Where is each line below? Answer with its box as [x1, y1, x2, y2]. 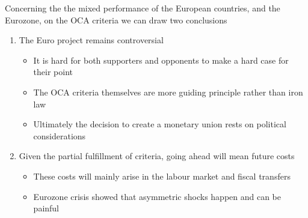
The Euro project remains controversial [19, 34, 164, 46]
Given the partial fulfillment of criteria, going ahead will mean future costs [19, 150, 295, 162]
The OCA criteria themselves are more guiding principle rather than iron [33, 85, 303, 98]
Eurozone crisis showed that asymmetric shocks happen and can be [33, 190, 282, 202]
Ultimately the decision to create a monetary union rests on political [33, 118, 286, 130]
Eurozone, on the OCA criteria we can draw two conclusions [5, 13, 227, 26]
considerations [33, 129, 86, 142]
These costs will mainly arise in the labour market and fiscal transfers [33, 169, 291, 182]
